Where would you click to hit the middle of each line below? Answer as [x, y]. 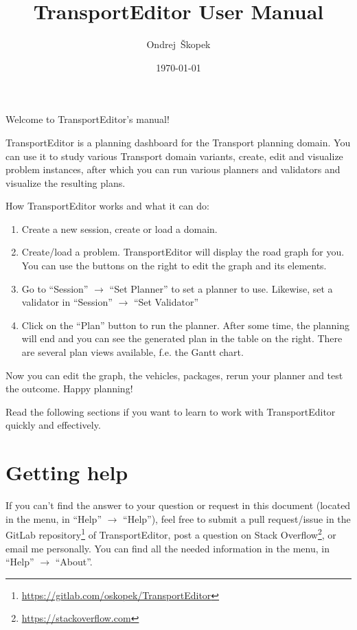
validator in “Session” [67, 302]
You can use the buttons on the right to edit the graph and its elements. [174, 266]
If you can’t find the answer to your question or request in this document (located [178, 505]
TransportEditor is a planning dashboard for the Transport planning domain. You [178, 142]
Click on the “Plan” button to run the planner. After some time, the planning [185, 325]
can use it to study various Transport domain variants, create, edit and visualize [174, 156]
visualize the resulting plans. [66, 182]
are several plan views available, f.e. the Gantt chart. [133, 352]
